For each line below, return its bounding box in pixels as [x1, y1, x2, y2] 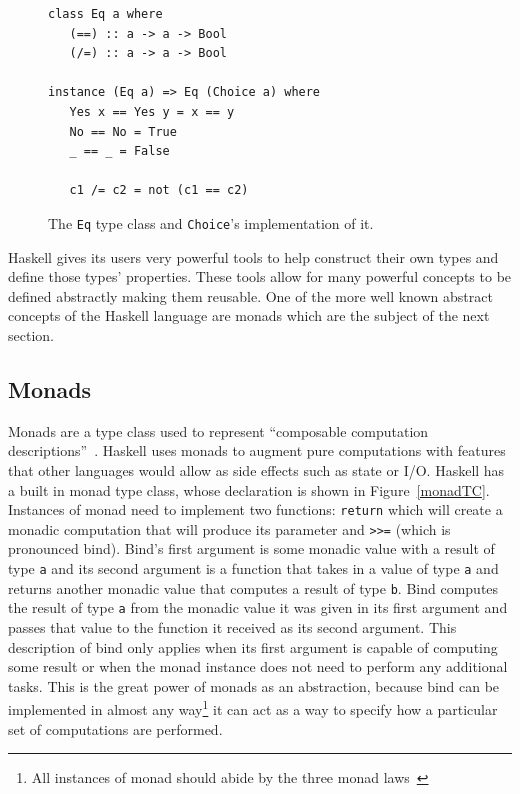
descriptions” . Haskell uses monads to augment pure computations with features [8, 440, 506, 461]
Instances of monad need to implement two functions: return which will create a [8, 499, 503, 520]
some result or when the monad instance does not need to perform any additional [8, 656, 508, 677]
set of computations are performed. [8, 718, 223, 739]
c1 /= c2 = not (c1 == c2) [69, 183, 249, 198]
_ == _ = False [69, 144, 170, 159]
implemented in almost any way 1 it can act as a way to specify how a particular [8, 696, 498, 720]
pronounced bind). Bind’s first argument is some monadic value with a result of [8, 538, 495, 559]
